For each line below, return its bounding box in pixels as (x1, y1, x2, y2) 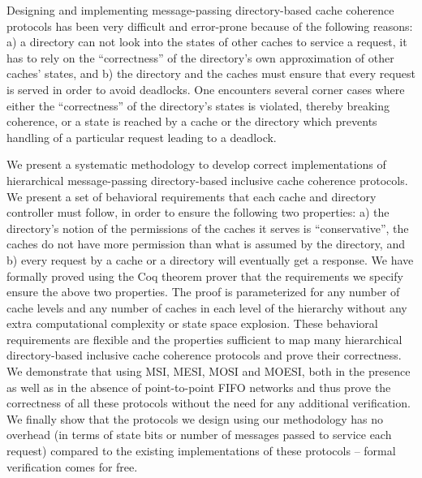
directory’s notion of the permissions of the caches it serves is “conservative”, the (6, 219, 409, 236)
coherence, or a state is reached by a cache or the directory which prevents (6, 113, 377, 130)
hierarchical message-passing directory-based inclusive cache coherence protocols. (6, 171, 408, 188)
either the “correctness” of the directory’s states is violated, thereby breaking (6, 97, 390, 114)
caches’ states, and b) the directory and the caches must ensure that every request (6, 65, 416, 82)
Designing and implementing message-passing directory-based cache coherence (6, 2, 394, 18)
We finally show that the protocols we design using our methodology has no (6, 410, 384, 427)
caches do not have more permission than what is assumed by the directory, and (6, 235, 405, 252)
